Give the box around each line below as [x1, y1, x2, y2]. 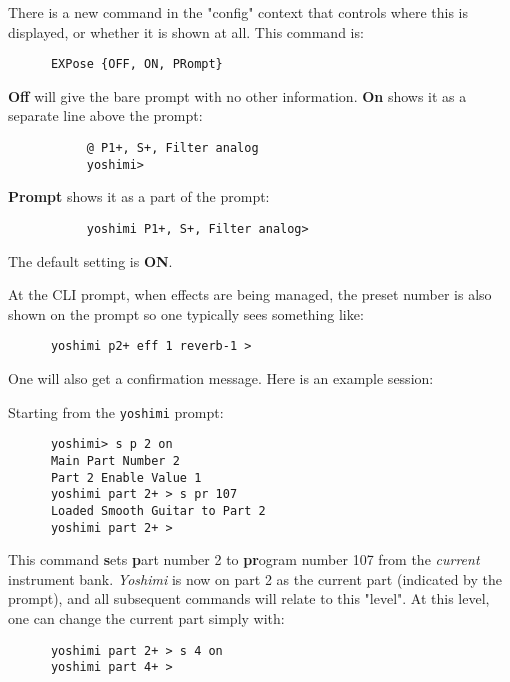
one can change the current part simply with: [8, 608, 285, 628]
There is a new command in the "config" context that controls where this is [8, 2, 469, 22]
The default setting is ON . [8, 250, 173, 271]
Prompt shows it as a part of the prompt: [8, 186, 270, 207]
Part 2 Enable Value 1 [50, 470, 202, 485]
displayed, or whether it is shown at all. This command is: [8, 21, 364, 42]
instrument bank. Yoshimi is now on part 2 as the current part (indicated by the [8, 568, 502, 589]
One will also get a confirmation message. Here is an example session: [8, 368, 434, 389]
